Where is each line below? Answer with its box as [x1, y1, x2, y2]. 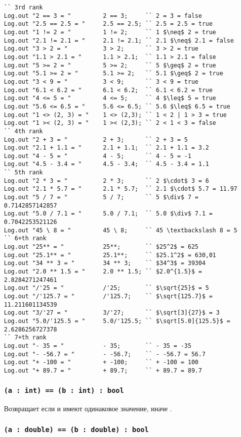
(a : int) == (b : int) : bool [4, 386, 124, 395]
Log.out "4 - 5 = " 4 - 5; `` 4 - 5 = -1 [4, 152, 192, 160]
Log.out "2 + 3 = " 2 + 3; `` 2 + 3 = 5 [4, 136, 188, 143]
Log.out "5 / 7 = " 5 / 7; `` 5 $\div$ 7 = [4, 194, 199, 201]
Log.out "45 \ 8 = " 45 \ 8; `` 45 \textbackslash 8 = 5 [4, 226, 238, 234]
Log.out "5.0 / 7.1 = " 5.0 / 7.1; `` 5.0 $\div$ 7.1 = [4, 210, 213, 218]
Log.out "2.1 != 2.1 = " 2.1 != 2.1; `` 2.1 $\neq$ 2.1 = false [4, 37, 234, 44]
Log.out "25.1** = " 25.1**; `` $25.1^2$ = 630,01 [4, 251, 216, 259]
